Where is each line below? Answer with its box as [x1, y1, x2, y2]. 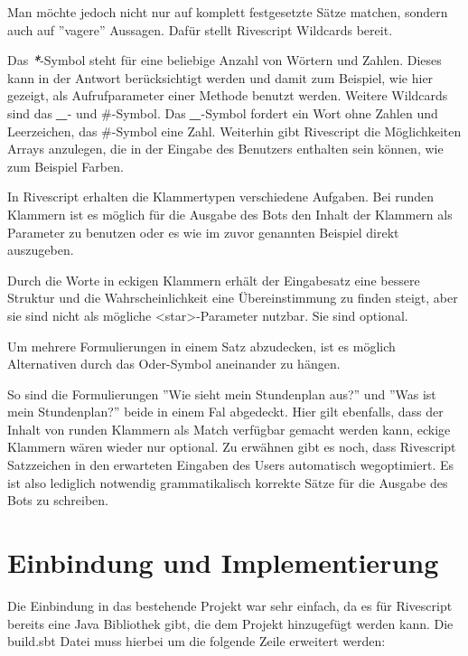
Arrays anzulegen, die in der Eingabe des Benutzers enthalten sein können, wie [7, 139, 444, 158]
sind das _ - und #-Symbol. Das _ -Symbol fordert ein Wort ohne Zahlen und [7, 103, 438, 122]
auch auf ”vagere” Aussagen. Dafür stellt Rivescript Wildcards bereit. [7, 20, 393, 39]
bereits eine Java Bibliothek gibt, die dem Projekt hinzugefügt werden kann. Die [7, 614, 454, 633]
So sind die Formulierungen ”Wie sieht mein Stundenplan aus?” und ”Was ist [7, 384, 436, 403]
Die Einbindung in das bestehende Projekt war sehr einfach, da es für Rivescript [7, 595, 453, 614]
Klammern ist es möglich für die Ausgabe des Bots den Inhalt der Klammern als [7, 204, 453, 223]
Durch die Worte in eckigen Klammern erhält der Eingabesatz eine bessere [7, 270, 420, 289]
